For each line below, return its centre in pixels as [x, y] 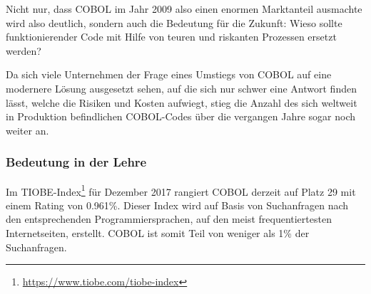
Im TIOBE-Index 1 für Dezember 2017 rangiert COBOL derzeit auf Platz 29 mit [181, 190]
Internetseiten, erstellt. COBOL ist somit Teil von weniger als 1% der [158, 233]
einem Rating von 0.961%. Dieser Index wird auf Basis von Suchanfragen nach [177, 205]
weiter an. [27, 130]
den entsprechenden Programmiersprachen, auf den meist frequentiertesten [169, 219]
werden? [24, 50]
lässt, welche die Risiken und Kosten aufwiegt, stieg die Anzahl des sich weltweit [182, 102]
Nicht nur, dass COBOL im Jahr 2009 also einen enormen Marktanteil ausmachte [184, 9]
